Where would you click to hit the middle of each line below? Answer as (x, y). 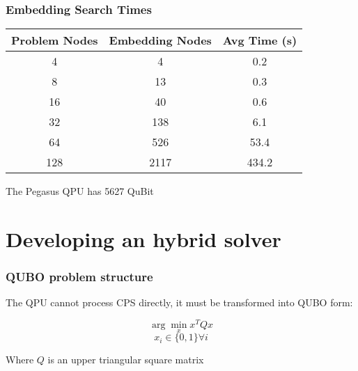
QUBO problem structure (79, 277)
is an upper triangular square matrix (126, 360)
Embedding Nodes (160, 40)
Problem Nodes (55, 40)
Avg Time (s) (260, 40)
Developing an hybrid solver (143, 239)
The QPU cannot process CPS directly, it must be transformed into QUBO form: (179, 302)
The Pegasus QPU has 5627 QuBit (80, 191)
